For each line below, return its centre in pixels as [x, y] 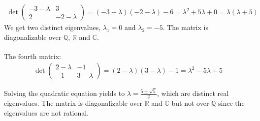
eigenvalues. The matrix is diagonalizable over [73, 103]
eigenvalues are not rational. [47, 112]
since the [231, 103]
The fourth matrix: [32, 56]
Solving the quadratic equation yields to [65, 93]
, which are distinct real [193, 93]
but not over [190, 103]
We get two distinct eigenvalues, [52, 27]
